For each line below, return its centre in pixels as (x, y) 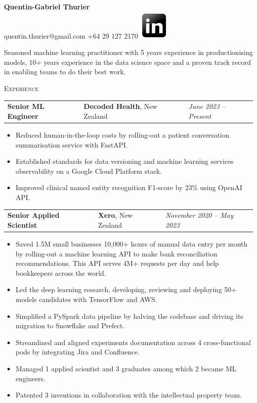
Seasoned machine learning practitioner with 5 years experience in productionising (128, 52)
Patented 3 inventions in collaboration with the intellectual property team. (129, 395)
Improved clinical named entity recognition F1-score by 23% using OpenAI (129, 187)
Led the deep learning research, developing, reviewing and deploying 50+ (126, 289)
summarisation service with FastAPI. (72, 144)
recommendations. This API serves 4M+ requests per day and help (117, 263)
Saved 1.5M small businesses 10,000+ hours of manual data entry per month (131, 244)
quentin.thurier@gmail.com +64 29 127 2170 (71, 35)
